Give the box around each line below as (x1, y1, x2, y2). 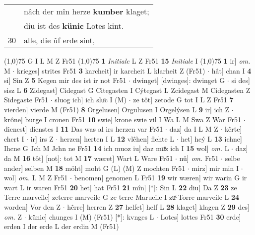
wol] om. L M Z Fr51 (4, 172, 68, 183)
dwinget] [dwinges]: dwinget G (132, 75, 225, 85)
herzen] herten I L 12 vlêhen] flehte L (60, 133, 175, 144)
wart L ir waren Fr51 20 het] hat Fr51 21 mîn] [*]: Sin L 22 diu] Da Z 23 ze (4, 182, 237, 192)
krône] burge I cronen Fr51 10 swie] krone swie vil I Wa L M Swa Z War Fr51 (4, 114, 241, 124)
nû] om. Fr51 (179, 153, 219, 163)
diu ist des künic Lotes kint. (24, 20, 124, 31)
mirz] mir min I (191, 162, 239, 173)
